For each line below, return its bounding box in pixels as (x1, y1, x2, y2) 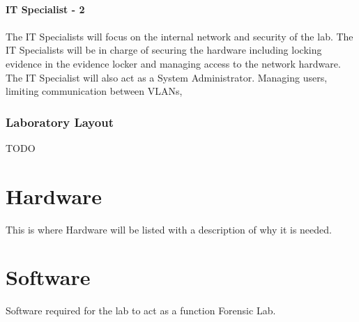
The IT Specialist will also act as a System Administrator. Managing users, (6, 70, 328, 84)
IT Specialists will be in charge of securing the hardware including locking (6, 43, 322, 57)
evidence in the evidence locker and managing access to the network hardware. (6, 56, 341, 70)
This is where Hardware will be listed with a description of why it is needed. (6, 222, 332, 236)
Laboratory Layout (6, 113, 114, 130)
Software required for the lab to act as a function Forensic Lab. (6, 303, 276, 318)
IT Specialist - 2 (6, 1, 85, 16)
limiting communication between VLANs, (6, 84, 183, 98)
